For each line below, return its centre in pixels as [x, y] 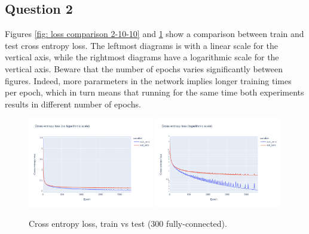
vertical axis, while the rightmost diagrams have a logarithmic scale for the [142, 57]
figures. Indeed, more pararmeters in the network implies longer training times [148, 80]
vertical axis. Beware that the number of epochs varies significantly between [144, 68]
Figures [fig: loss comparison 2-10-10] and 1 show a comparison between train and [154, 34]
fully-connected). [197, 224]
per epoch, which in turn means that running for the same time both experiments [154, 92]
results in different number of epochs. [73, 104]
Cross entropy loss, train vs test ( [90, 224]
